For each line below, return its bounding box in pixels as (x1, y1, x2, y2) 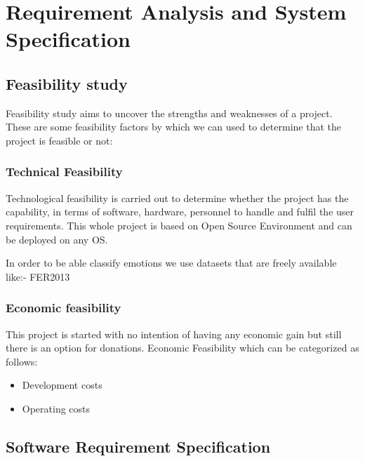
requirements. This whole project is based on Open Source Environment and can (6, 218, 352, 232)
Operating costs (22, 401, 91, 415)
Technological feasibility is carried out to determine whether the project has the (6, 190, 349, 205)
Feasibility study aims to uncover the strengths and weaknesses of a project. (6, 105, 333, 120)
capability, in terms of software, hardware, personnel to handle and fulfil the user (6, 204, 354, 219)
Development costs (22, 378, 102, 392)
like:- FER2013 (6, 269, 70, 283)
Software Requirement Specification (6, 435, 271, 457)
